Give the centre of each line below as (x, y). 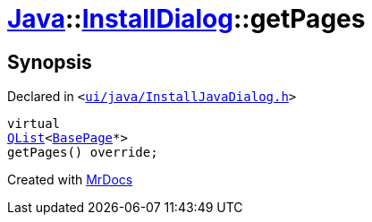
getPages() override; (83, 153)
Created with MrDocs (70, 180)
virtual (34, 124)
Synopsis (50, 62)
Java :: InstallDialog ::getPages (186, 19)
